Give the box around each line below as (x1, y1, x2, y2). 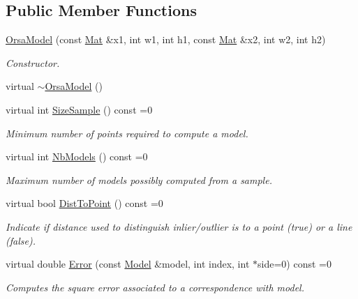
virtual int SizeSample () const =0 (6, 102, 153, 116)
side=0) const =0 (258, 256, 331, 271)
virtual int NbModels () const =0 (6, 149, 148, 164)
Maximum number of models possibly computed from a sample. (6, 172, 272, 187)
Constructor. (6, 55, 60, 70)
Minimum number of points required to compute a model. (6, 125, 248, 140)
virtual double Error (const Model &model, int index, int (6, 256, 250, 271)
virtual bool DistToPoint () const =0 (6, 196, 163, 210)
